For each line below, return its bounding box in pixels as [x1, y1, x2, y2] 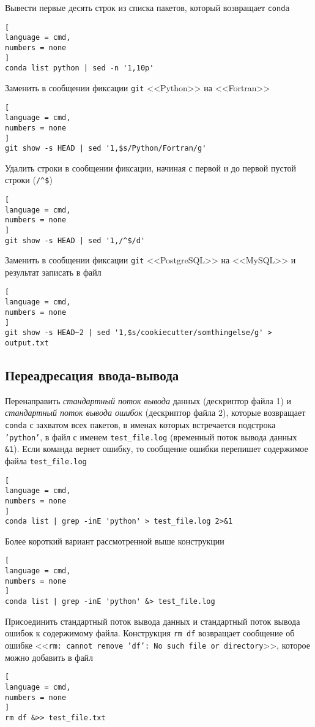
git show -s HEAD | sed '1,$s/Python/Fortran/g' [5, 144, 207, 153]
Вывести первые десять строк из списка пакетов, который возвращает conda [5, 1, 290, 13]
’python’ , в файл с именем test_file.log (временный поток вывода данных [5, 430, 297, 443]
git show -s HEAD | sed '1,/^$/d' [5, 236, 146, 245]
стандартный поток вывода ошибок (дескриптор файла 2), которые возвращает [5, 406, 306, 419]
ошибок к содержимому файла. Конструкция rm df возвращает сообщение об [5, 627, 295, 639]
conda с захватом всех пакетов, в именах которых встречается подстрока [5, 418, 276, 431]
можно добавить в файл [5, 650, 94, 663]
